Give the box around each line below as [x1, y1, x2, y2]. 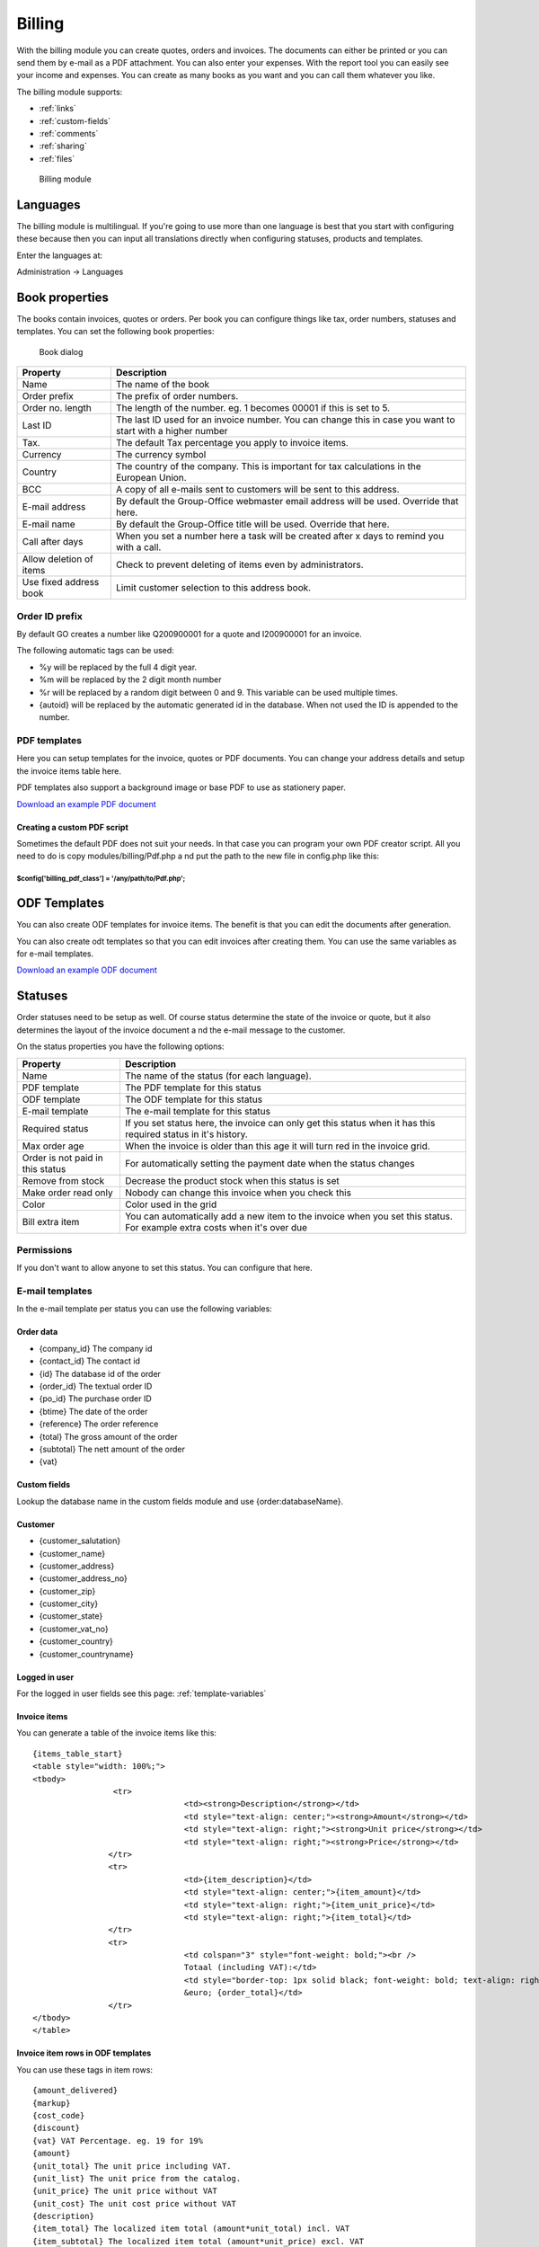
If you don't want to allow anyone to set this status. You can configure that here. [16, 1263, 314, 1274]
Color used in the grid [124, 1198, 217, 1211]
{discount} [32, 2123, 81, 2134]
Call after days [22, 536, 84, 548]
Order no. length [22, 402, 92, 414]
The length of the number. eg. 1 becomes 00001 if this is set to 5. [115, 402, 391, 414]
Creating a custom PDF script [16, 822, 129, 832]
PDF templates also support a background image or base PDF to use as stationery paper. [16, 782, 346, 793]
